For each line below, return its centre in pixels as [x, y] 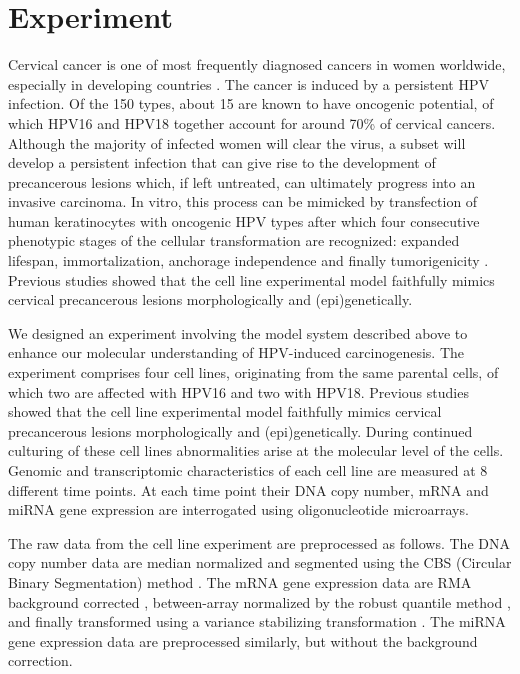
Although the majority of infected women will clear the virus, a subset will [237, 142]
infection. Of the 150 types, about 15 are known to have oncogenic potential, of [251, 103]
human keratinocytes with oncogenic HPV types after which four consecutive [244, 220]
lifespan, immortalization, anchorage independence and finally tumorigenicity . [248, 260]
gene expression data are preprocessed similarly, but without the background [243, 640]
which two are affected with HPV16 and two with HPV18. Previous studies [238, 391]
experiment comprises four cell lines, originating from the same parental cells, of [253, 372]
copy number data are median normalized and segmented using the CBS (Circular [260, 562]
